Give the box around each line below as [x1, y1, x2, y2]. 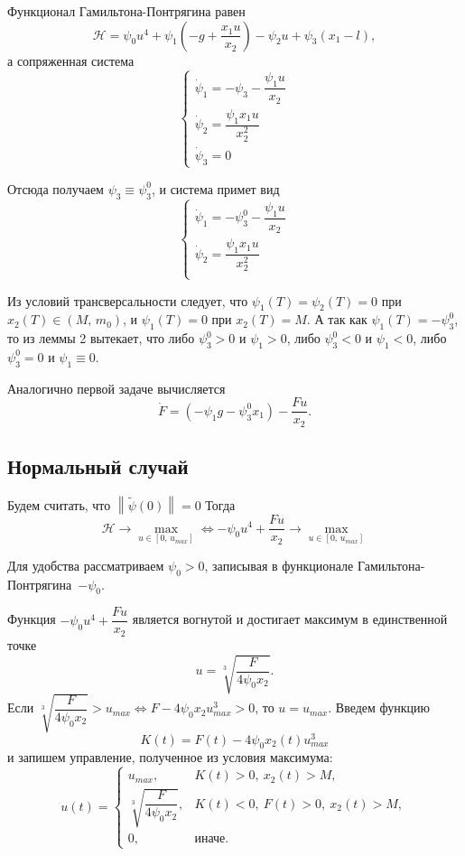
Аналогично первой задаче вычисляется [7, 378, 226, 397]
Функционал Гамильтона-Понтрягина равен [7, 2, 246, 20]
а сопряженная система [7, 51, 135, 70]
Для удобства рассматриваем [7, 555, 164, 574]
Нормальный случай [7, 452, 189, 480]
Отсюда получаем [7, 179, 104, 198]
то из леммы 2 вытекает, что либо [7, 329, 195, 348]
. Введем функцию [328, 698, 431, 717]
